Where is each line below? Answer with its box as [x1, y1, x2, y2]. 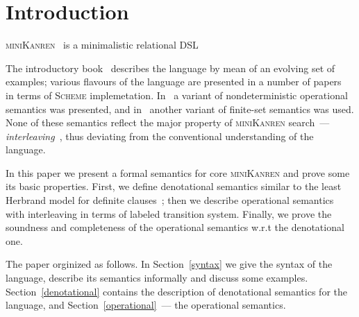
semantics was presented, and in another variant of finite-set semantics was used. [6, 101, 354, 116]
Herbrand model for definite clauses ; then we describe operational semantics [6, 193, 334, 207]
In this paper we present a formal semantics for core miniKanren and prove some [6, 165, 350, 180]
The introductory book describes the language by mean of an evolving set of [6, 60, 335, 75]
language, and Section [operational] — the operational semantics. [6, 298, 286, 312]
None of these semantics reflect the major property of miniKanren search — [6, 115, 330, 130]
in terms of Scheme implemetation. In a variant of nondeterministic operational [6, 87, 348, 102]
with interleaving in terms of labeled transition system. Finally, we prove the [6, 206, 332, 221]
